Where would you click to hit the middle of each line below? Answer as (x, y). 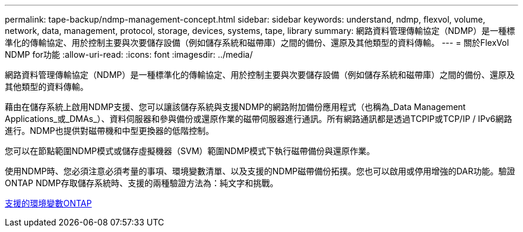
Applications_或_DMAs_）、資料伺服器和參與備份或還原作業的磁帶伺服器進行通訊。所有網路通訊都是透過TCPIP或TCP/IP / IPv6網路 (259, 119)
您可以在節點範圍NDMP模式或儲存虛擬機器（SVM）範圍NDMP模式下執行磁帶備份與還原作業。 (190, 151)
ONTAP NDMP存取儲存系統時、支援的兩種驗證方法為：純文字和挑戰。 (141, 183)
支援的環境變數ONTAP (48, 203)
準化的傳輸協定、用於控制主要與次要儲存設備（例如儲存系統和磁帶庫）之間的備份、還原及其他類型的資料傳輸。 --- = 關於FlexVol (257, 43)
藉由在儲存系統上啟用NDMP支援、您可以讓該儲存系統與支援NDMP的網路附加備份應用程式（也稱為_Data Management (235, 107)
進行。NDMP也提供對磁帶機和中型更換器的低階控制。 (110, 131)
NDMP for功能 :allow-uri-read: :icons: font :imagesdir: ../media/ (129, 54)
